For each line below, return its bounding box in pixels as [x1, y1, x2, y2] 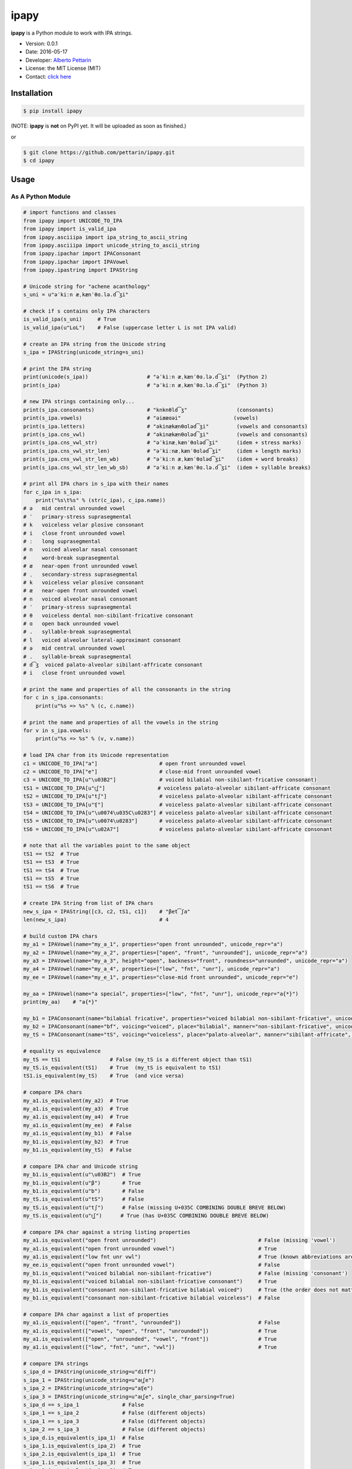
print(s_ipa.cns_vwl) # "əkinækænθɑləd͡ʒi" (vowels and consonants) [23, 431, 308, 438]
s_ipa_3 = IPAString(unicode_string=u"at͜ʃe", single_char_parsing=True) [23, 1393, 235, 1400]
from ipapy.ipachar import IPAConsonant [23, 250, 141, 257]
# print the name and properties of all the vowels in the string [23, 719, 218, 726]
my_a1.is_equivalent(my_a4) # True [23, 1114, 129, 1121]
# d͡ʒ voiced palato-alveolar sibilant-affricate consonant [23, 661, 203, 668]
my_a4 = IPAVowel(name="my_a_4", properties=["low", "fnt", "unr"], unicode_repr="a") [23, 965, 280, 972]
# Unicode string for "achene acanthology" [23, 283, 151, 290]
